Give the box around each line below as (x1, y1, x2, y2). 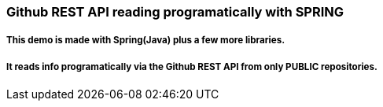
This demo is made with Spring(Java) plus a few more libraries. (6, 35, 285, 46)
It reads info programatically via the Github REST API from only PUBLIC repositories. (6, 61, 377, 72)
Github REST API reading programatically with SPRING (6, 4, 344, 20)
